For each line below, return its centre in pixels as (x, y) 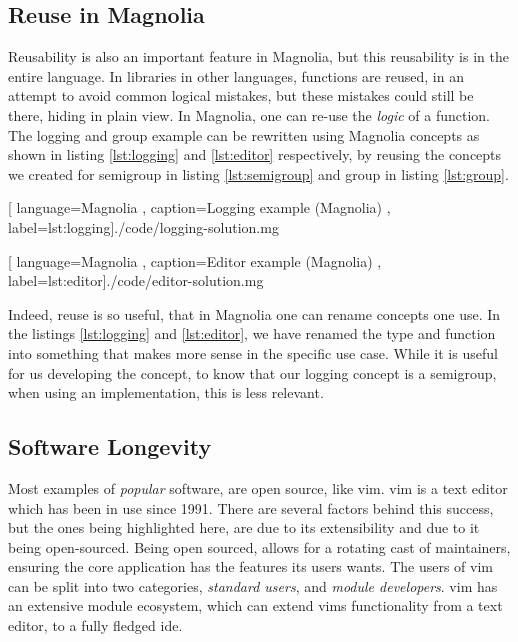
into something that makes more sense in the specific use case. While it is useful (253, 352)
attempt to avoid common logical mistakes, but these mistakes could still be (241, 95)
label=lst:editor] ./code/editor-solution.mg (136, 280)
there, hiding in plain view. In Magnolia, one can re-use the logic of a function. (249, 114)
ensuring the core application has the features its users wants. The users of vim (251, 566)
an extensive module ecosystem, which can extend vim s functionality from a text (255, 605)
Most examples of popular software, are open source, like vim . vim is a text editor (258, 487)
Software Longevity (110, 446)
